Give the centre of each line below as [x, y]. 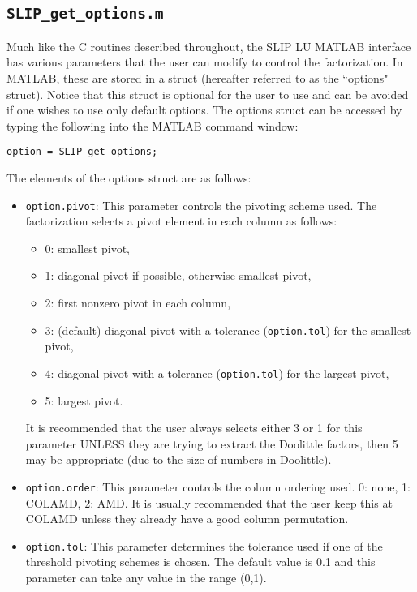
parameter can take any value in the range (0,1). [146, 577]
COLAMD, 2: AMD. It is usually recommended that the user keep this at [209, 502]
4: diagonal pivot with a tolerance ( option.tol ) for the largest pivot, [217, 373]
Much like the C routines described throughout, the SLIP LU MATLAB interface [209, 46]
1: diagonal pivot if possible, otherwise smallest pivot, [178, 275]
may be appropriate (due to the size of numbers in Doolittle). [178, 459]
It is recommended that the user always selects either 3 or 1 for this [194, 428]
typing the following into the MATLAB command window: [153, 125]
